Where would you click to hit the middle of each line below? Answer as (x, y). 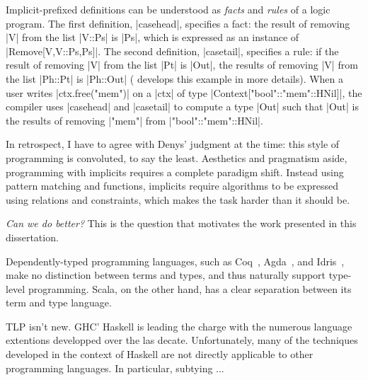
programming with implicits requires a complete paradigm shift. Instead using (175, 172)
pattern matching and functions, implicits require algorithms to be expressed (172, 186)
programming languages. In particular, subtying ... (115, 368)
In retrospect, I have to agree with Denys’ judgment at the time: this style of (173, 144)
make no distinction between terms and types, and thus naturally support (166, 275)
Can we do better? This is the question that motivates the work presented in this (181, 223)
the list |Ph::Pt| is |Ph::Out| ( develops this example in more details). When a (175, 78)
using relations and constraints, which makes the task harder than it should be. (178, 199)
